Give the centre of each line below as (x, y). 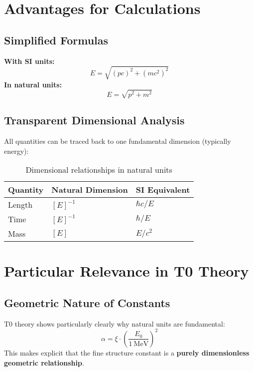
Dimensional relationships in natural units (99, 170)
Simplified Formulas (56, 40)
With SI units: (29, 61)
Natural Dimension (90, 190)
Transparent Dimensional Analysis (94, 120)
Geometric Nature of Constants (87, 303)
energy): (16, 151)
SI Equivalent (163, 190)
